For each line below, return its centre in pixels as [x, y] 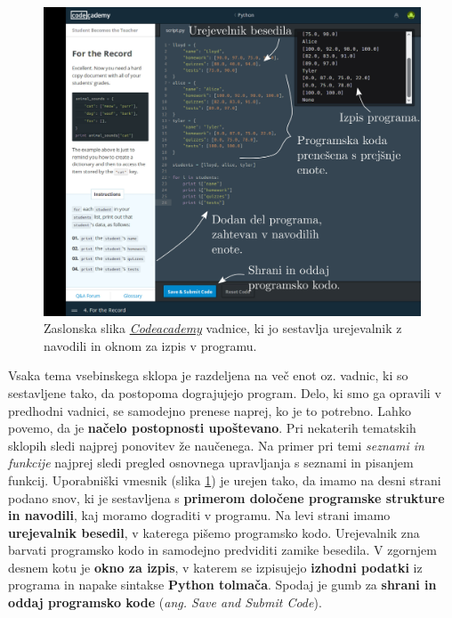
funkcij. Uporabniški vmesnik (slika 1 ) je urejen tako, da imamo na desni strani [225, 480]
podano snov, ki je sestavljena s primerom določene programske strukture [226, 497]
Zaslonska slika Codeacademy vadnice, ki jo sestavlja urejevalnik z [223, 328]
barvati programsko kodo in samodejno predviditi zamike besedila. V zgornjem [222, 550]
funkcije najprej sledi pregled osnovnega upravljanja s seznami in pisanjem [211, 463]
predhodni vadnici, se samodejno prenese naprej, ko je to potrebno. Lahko [210, 410]
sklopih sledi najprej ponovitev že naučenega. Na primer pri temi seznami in [216, 445]
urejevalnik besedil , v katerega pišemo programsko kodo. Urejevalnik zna [214, 532]
